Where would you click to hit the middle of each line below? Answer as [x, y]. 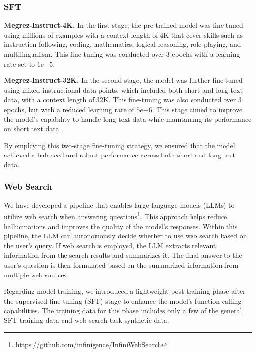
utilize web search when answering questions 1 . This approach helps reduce [116, 216]
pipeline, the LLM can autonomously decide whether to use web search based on [126, 236]
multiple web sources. [36, 274]
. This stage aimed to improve [197, 109]
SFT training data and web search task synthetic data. [87, 320]
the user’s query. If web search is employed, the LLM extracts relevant [110, 245]
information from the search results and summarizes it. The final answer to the [123, 255]
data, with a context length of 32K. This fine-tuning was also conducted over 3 [123, 99]
